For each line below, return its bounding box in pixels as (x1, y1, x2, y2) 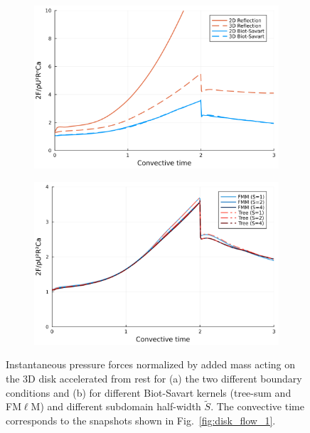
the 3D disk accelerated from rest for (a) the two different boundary (6, 371, 302, 385)
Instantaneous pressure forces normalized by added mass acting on (6, 357, 296, 372)
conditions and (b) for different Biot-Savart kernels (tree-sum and (6, 385, 292, 400)
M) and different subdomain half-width (31, 399, 201, 414)
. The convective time (210, 399, 304, 414)
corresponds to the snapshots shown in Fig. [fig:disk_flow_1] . (6, 413, 276, 427)
